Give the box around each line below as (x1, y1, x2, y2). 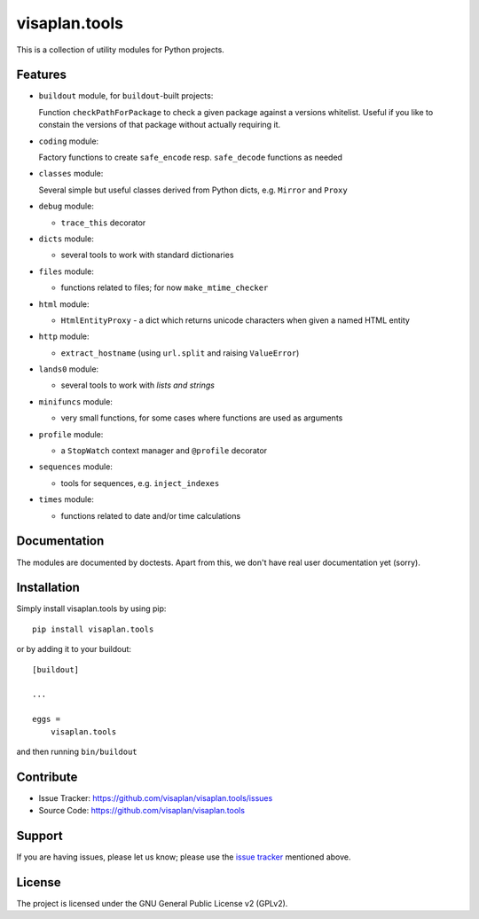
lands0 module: (38, 364, 99, 374)
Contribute (16, 769, 78, 784)
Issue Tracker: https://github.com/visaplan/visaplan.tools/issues (38, 792, 273, 803)
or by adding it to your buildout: (16, 644, 132, 655)
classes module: (38, 169, 104, 179)
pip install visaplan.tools (32, 624, 154, 634)
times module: (38, 494, 95, 505)
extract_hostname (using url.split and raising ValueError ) (60, 347, 300, 358)
